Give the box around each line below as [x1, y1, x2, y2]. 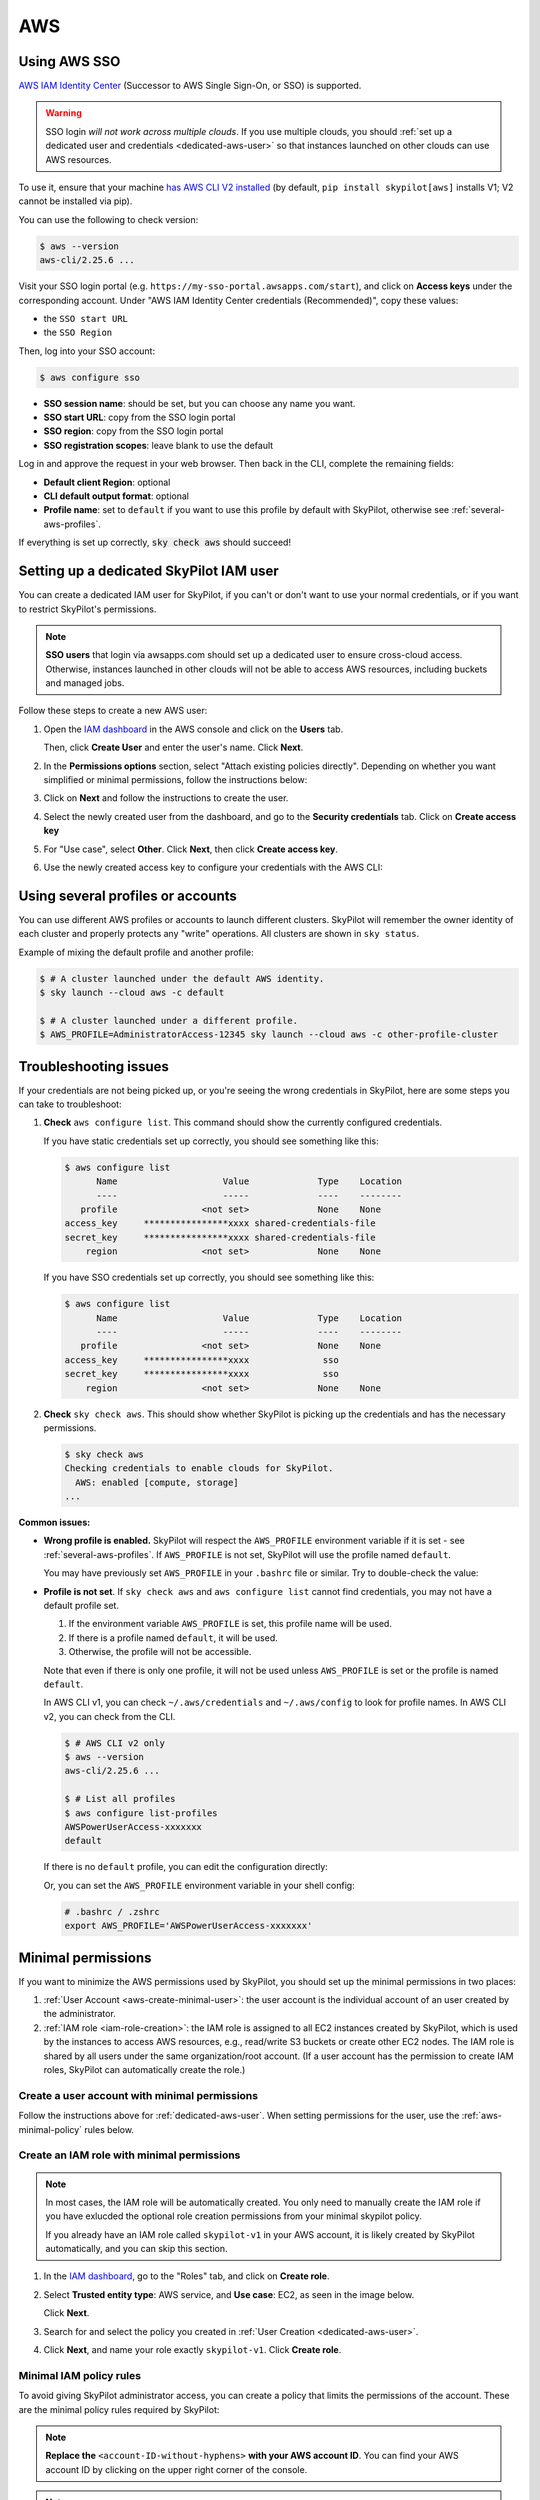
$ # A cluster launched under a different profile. [39, 1015, 299, 1026]
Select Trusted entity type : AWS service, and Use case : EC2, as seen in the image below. [43, 2288, 415, 2300]
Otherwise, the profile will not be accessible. [68, 1646, 252, 1658]
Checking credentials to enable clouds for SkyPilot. [64, 1463, 334, 1474]
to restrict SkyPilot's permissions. [18, 603, 157, 615]
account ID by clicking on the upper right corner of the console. [45, 2463, 308, 2475]
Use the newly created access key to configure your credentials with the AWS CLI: [43, 861, 384, 873]
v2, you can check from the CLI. [43, 1710, 176, 1722]
